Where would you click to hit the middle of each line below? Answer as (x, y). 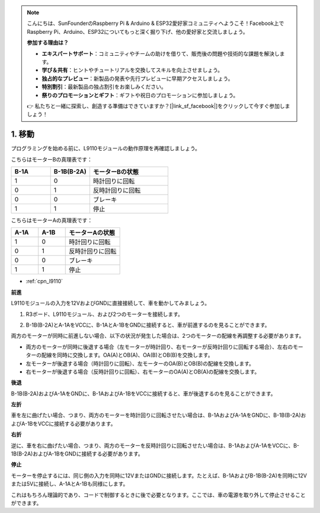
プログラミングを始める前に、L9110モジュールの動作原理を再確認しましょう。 (106, 148)
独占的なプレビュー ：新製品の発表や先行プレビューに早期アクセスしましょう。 (137, 78)
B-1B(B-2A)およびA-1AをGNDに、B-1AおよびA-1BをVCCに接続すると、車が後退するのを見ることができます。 (143, 393)
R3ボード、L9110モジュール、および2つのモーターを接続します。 (105, 314)
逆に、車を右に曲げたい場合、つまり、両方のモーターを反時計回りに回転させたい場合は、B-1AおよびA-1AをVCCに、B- (155, 445)
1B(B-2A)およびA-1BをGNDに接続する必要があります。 (77, 454)
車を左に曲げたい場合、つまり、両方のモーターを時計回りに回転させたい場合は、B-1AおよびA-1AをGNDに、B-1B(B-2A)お (159, 415)
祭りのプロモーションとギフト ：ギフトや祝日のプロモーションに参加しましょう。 (140, 95)
